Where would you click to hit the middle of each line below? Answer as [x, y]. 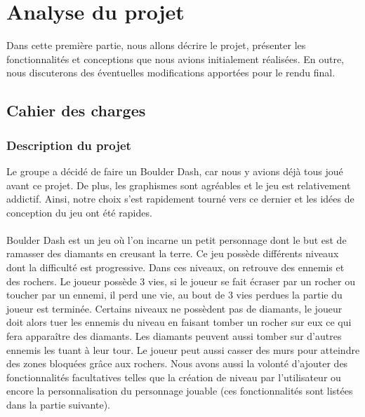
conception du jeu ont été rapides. [79, 212]
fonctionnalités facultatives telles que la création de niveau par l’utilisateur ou [174, 377]
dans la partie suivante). [58, 404]
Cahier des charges [76, 110]
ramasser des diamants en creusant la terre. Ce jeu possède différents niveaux [173, 253]
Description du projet [69, 145]
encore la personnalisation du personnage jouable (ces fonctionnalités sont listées [180, 391]
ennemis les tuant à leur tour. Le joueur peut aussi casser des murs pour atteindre [183, 349]
